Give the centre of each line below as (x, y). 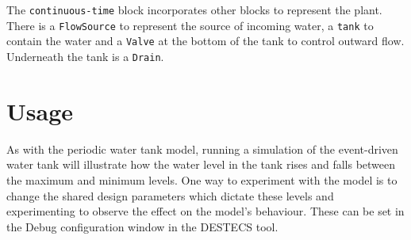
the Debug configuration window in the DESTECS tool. (142, 226)
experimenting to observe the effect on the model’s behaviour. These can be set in (205, 211)
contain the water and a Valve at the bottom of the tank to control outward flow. (205, 41)
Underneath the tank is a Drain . (85, 56)
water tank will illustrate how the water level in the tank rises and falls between (201, 164)
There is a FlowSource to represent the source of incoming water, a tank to (190, 25)
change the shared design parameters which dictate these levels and (170, 195)
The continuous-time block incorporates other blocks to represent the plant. (194, 10)
